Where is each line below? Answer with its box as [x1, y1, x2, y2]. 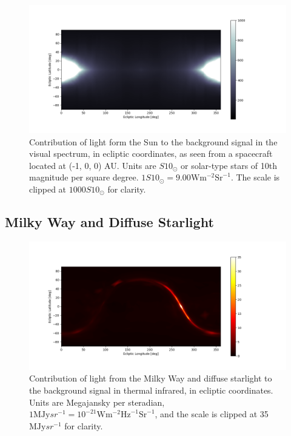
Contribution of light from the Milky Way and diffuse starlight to [29, 372, 272, 385]
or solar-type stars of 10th [181, 159, 278, 171]
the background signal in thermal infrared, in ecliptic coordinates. [29, 383, 273, 396]
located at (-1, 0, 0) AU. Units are [29, 159, 156, 171]
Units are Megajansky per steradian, [29, 395, 165, 408]
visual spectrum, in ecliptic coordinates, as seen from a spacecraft [29, 147, 273, 160]
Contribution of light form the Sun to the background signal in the [29, 135, 278, 148]
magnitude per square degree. [29, 171, 139, 183]
